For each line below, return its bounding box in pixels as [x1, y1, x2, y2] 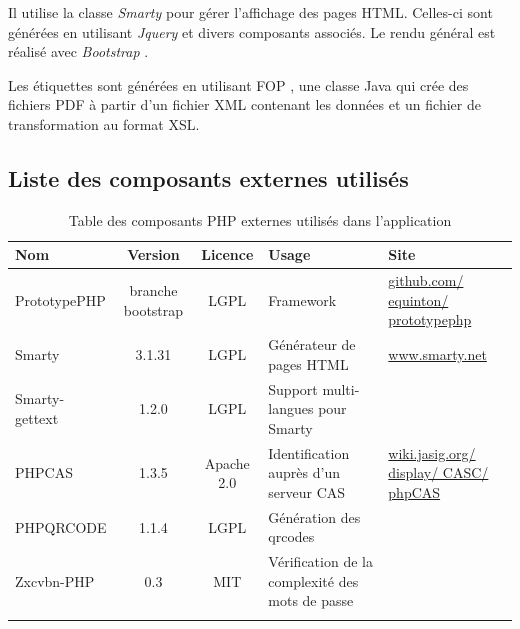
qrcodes [268, 526, 315, 547]
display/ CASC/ [388, 462, 489, 483]
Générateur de [268, 334, 356, 355]
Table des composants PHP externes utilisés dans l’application [68, 209, 452, 230]
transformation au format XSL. [8, 113, 200, 134]
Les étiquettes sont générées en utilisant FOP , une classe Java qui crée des [8, 74, 469, 95]
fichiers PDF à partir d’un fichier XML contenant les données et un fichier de [8, 94, 481, 115]
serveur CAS [268, 481, 346, 502]
